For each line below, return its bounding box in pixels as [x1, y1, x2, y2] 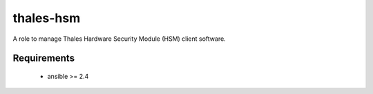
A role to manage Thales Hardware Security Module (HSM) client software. [12, 35, 226, 43]
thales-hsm [12, 10, 81, 26]
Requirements [12, 53, 75, 64]
